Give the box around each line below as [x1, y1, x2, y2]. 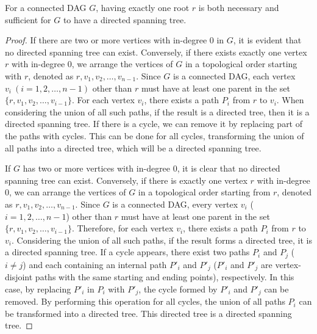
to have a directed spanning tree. [63, 13, 187, 26]
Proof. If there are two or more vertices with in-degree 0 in [5, 34, 224, 46]
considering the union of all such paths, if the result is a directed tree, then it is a [5, 105, 310, 118]
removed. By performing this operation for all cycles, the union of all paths [5, 295, 285, 308]
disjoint [5, 270, 33, 283]
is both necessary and [198, 1, 279, 13]
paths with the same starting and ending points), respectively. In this [35, 270, 294, 283]
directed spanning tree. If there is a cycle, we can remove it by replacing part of [5, 117, 303, 130]
